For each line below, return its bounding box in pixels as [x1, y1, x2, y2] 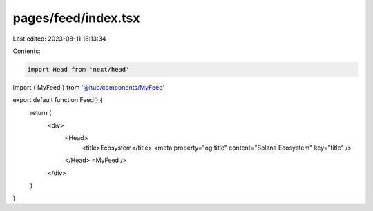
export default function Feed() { [12, 96, 103, 104]
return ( [30, 108, 52, 117]
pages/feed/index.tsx [12, 10, 140, 26]
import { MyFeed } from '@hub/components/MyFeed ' [12, 83, 165, 91]
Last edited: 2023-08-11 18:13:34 [12, 34, 106, 43]
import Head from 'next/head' [27, 66, 130, 73]
